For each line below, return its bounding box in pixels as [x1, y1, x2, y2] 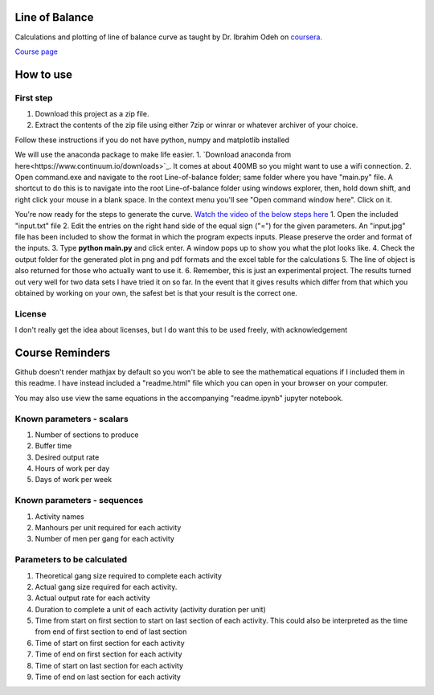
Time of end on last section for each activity [35, 672, 181, 682]
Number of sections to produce [35, 430, 139, 439]
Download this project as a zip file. [35, 109, 149, 119]
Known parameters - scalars [14, 413, 129, 424]
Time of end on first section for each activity [35, 649, 182, 659]
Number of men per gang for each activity [35, 534, 174, 544]
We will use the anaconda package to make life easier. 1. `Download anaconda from [14, 149, 292, 160]
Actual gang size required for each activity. [35, 582, 178, 591]
